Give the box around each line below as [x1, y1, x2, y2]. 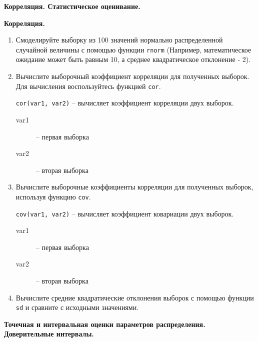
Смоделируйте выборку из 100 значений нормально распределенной [15, 34, 223, 45]
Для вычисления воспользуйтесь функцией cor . [15, 80, 161, 91]
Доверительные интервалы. [4, 328, 94, 339]
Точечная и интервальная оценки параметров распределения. [4, 318, 205, 329]
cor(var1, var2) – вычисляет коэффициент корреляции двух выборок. [15, 97, 234, 108]
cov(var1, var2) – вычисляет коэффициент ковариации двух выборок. [15, 208, 234, 218]
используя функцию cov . [15, 191, 91, 201]
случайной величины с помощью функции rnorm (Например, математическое [15, 44, 251, 54]
